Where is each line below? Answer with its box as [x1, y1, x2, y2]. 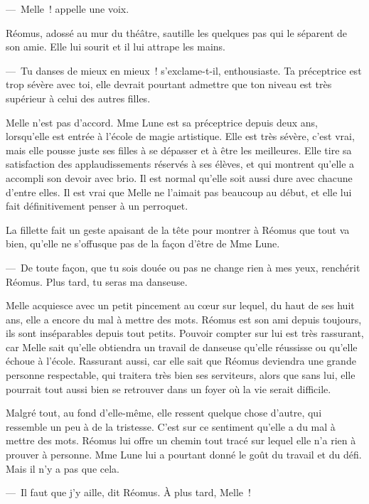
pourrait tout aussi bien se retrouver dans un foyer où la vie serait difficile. [6, 381, 331, 396]
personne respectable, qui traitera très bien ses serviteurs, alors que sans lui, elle [6, 368, 355, 382]
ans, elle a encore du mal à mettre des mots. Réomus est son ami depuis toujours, [6, 311, 362, 326]
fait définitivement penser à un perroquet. [6, 198, 188, 213]
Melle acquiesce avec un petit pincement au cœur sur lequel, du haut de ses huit [6, 298, 355, 313]
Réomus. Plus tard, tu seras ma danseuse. [6, 274, 188, 289]
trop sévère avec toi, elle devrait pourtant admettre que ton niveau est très [6, 77, 332, 92]
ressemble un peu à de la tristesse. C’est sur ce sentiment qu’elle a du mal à [6, 419, 336, 434]
